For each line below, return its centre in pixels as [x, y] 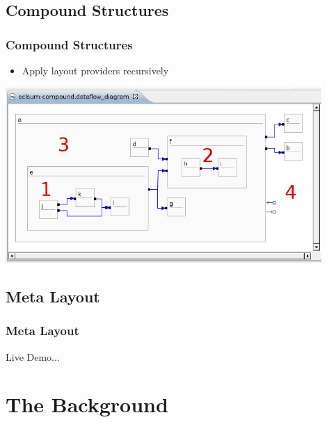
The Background [87, 404]
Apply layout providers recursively [95, 70]
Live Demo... [33, 356]
